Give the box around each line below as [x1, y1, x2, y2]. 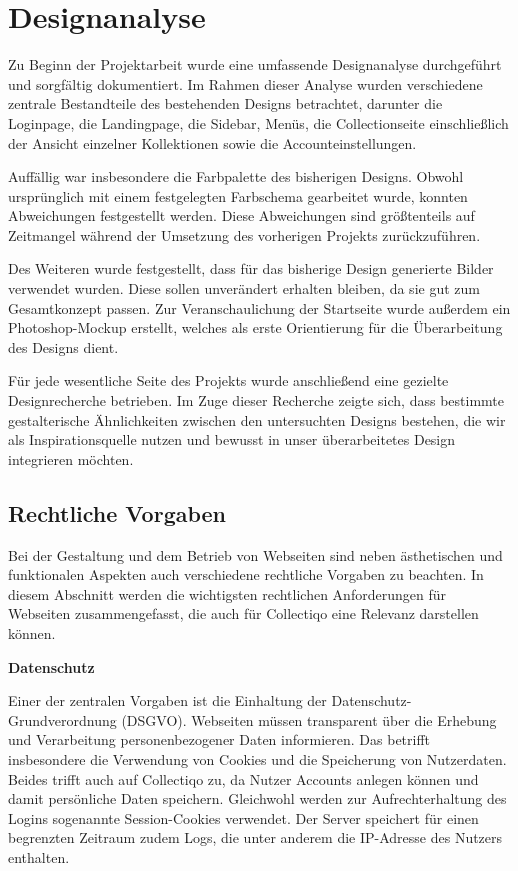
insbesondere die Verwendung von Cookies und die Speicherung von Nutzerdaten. [8, 748, 507, 769]
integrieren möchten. [8, 448, 134, 469]
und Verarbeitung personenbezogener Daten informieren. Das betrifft [8, 729, 431, 750]
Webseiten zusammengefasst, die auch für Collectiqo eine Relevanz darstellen [8, 603, 479, 624]
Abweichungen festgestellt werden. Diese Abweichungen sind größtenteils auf [8, 205, 475, 226]
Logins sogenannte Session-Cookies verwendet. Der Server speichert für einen [8, 807, 479, 828]
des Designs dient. [8, 336, 119, 357]
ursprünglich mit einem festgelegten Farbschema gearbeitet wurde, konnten [8, 185, 468, 206]
